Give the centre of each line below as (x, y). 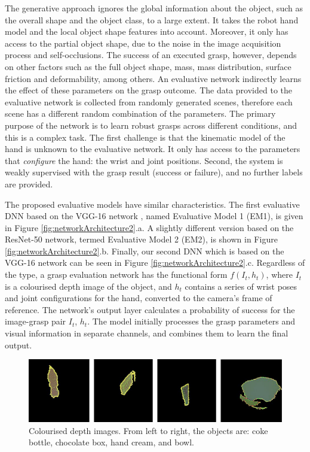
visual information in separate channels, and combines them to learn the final (147, 333)
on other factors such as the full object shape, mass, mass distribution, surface (148, 66)
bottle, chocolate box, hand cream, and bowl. (111, 442)
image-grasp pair (36, 321)
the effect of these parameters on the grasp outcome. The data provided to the (148, 90)
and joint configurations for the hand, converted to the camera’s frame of (139, 298)
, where (279, 274)
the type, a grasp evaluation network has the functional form (116, 274)
